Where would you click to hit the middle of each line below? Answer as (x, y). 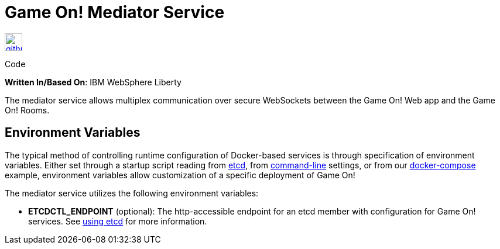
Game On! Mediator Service (115, 12)
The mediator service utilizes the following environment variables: (132, 193)
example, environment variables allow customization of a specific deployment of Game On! (180, 175)
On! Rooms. (27, 110)
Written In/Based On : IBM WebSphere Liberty (93, 82)
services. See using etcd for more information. (118, 221)
